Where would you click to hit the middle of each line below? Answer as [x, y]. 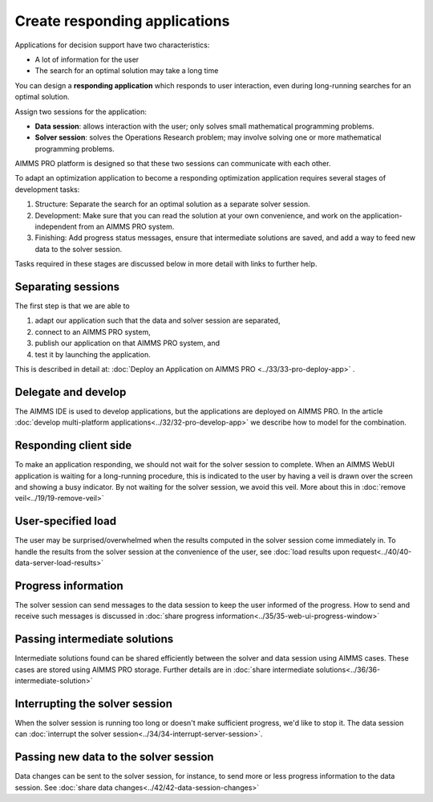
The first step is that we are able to [72, 306]
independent [56, 227]
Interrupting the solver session [93, 704]
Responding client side [73, 446]
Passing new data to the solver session [114, 757]
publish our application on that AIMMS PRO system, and [127, 343]
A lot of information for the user [87, 59]
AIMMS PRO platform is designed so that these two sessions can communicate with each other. [173, 164]
